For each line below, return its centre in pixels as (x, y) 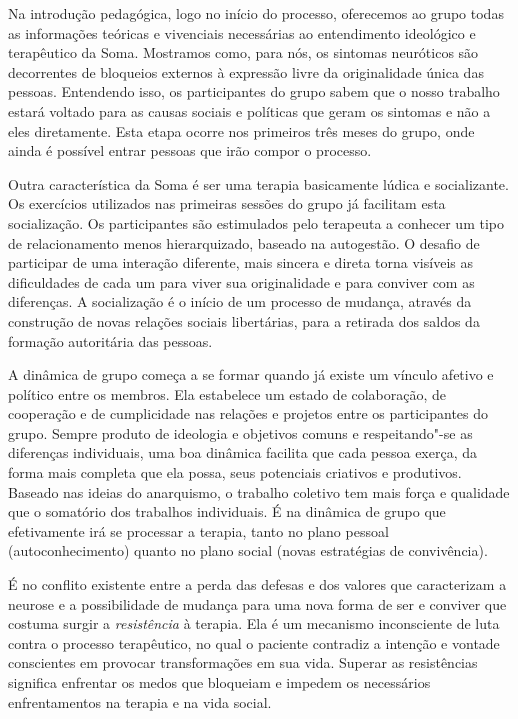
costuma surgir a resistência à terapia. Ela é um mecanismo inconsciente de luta (254, 623)
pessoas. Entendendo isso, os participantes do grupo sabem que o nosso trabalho (254, 91)
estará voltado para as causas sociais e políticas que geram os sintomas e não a (249, 110)
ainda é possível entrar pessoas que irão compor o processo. (190, 150)
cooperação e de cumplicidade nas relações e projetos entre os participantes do (248, 413)
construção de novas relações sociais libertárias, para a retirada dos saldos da (244, 320)
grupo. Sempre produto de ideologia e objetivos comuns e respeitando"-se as (240, 432)
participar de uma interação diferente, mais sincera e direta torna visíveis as (240, 262)
